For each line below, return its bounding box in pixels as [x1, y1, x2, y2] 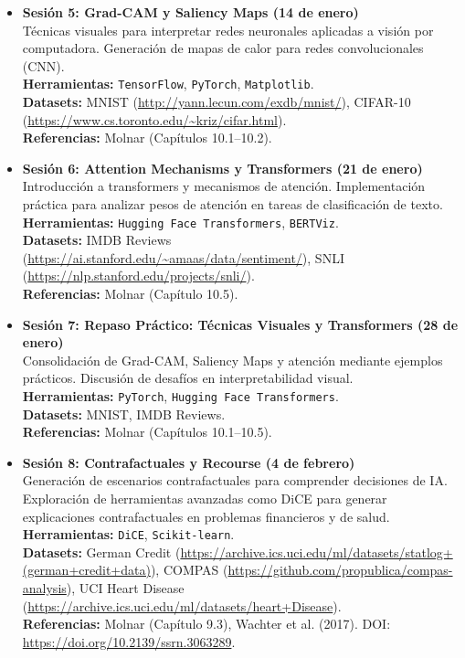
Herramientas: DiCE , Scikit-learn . [22, 525, 235, 544]
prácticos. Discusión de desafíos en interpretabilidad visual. [22, 368, 354, 387]
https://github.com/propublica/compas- [227, 560, 453, 579]
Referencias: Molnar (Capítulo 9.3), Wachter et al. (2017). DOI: [22, 614, 391, 633]
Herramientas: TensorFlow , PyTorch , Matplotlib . [22, 74, 314, 93]
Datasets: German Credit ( [22, 542, 181, 561]
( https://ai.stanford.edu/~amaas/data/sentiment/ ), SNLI [22, 248, 344, 267]
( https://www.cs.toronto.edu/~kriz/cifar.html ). [22, 110, 287, 129]
